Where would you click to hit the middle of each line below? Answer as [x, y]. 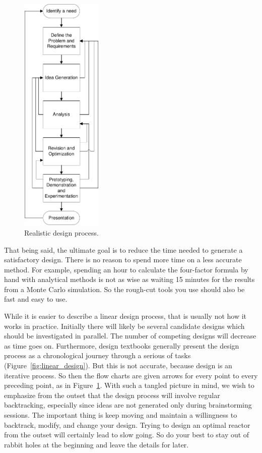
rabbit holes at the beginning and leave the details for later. [96, 444]
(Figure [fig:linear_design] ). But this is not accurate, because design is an [118, 365]
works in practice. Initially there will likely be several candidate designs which [124, 326]
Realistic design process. [61, 232]
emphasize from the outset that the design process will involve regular [112, 395]
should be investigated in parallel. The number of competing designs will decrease [130, 336]
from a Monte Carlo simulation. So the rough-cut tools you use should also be [124, 289]
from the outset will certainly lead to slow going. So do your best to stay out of [127, 435]
